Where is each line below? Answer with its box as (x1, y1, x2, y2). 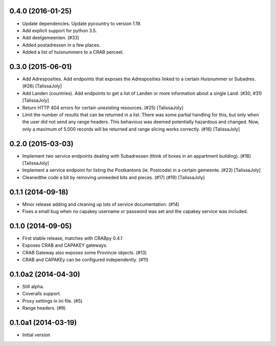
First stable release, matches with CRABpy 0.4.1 (22, 235, 123, 241)
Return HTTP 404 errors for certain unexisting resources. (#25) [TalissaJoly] (22, 104, 184, 111)
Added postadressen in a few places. (22, 41, 101, 48)
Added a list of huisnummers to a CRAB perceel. (22, 49, 124, 55)
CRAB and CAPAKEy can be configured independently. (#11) (22, 256, 149, 263)
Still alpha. (22, 284, 44, 290)
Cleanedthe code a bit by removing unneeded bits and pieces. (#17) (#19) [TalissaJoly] (22, 174, 205, 180)
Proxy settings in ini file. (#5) (22, 297, 83, 304)
